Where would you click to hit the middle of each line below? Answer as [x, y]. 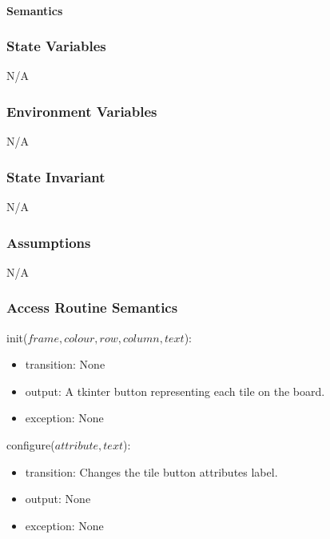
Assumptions [49, 242]
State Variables [56, 46]
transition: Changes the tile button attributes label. [151, 471]
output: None [58, 499]
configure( [31, 445]
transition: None [65, 364]
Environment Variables [82, 111]
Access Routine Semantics [92, 307]
